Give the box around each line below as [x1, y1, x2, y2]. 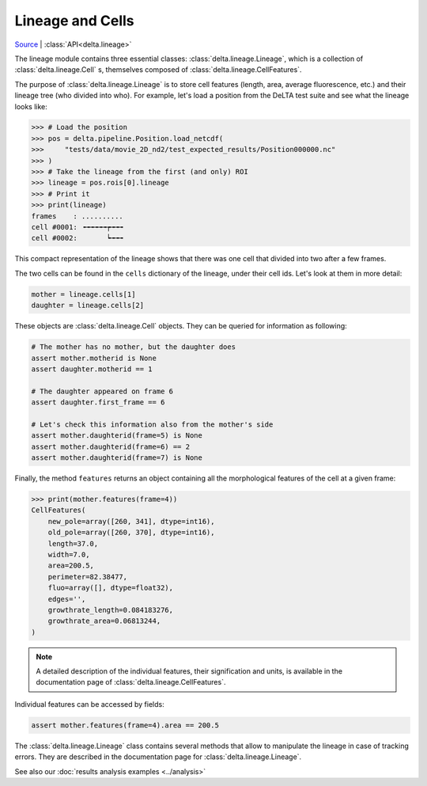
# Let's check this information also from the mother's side [31, 420, 274, 429]
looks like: [14, 101, 47, 111]
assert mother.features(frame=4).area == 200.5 [31, 720, 219, 730]
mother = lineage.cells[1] [31, 290, 136, 298]
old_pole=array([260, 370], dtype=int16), [47, 528, 215, 537]
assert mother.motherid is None [31, 353, 157, 363]
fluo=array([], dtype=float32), [47, 583, 174, 593]
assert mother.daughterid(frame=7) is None [31, 454, 203, 462]
